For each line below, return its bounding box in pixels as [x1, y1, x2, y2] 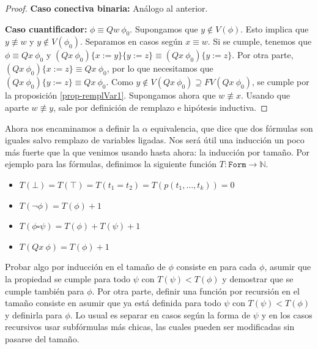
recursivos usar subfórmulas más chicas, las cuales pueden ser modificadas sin [5, 320, 295, 333]
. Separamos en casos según [79, 35, 183, 48]
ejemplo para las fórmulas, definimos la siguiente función [5, 157, 217, 170]
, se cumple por [251, 75, 309, 88]
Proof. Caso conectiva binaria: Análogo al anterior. [5, 2, 208, 14]
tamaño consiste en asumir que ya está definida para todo [5, 296, 221, 309]
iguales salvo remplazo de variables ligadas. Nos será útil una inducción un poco [5, 133, 305, 146]
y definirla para [5, 308, 62, 321]
